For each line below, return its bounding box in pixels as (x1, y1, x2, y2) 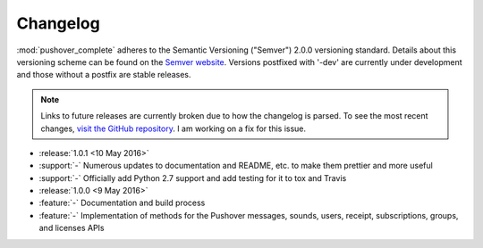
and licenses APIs (38, 223, 105, 234)
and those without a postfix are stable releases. (16, 70, 191, 80)
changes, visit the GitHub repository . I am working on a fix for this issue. (40, 123, 307, 134)
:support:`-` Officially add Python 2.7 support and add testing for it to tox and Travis (38, 172, 347, 183)
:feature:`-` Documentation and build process (38, 197, 206, 209)
